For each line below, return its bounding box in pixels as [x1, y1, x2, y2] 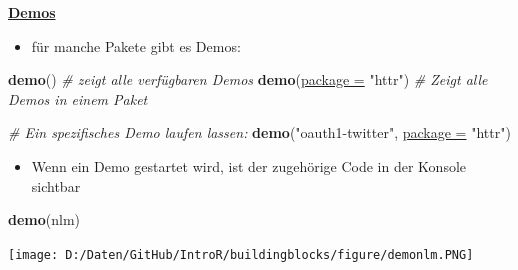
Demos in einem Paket [8, 88, 148, 109]
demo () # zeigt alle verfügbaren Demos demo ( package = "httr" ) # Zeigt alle [8, 69, 488, 90]
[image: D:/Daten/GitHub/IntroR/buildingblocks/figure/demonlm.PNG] [8, 247, 474, 262]
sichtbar [31, 175, 81, 196]
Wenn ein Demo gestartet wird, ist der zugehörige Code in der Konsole [31, 155, 467, 176]
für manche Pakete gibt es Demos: [31, 35, 241, 56]
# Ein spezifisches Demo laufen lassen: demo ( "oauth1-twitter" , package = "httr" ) [8, 122, 511, 143]
